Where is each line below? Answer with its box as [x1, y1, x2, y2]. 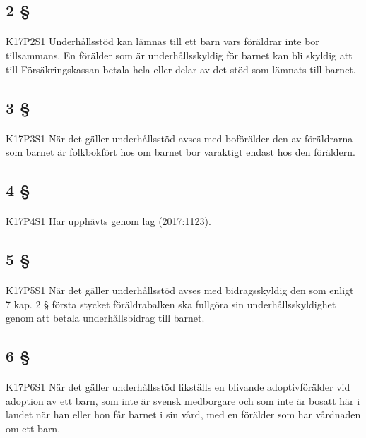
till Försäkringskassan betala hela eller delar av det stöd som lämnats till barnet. [6, 61, 356, 76]
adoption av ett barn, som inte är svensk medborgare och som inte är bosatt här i [6, 393, 360, 408]
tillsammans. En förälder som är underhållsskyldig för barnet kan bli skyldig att [6, 47, 353, 62]
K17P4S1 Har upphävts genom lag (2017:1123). [6, 214, 211, 229]
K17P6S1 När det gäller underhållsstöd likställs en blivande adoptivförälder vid [6, 379, 350, 394]
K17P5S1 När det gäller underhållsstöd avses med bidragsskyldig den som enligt [6, 283, 354, 298]
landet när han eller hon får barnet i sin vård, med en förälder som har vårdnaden [6, 407, 361, 422]
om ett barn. [6, 421, 61, 435]
